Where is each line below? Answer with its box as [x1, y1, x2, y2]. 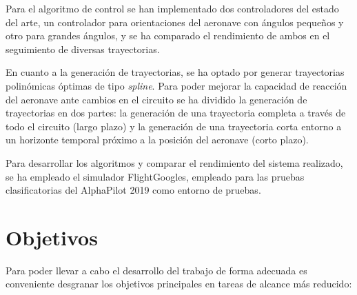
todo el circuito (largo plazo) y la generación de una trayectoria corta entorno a [6, 119, 342, 133]
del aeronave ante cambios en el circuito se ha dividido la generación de [6, 92, 307, 106]
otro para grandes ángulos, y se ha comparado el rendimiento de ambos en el [6, 28, 330, 43]
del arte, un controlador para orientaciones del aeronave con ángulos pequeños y [6, 14, 344, 29]
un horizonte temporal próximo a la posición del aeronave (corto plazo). [6, 132, 309, 147]
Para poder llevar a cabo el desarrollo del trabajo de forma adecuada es [6, 263, 307, 277]
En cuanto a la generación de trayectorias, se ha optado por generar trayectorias [6, 65, 345, 79]
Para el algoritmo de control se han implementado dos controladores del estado [6, 1, 339, 15]
